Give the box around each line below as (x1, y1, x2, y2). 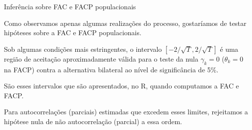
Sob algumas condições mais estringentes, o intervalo (4, 43, 162, 54)
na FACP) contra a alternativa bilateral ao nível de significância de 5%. (4, 64, 219, 74)
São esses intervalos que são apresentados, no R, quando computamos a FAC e (4, 81, 239, 91)
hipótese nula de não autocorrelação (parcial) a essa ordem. (4, 116, 182, 126)
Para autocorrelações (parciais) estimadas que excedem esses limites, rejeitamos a (4, 107, 248, 117)
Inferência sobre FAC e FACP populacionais (4, 1, 136, 11)
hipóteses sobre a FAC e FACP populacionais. (4, 27, 141, 38)
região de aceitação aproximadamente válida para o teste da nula (4, 53, 199, 64)
